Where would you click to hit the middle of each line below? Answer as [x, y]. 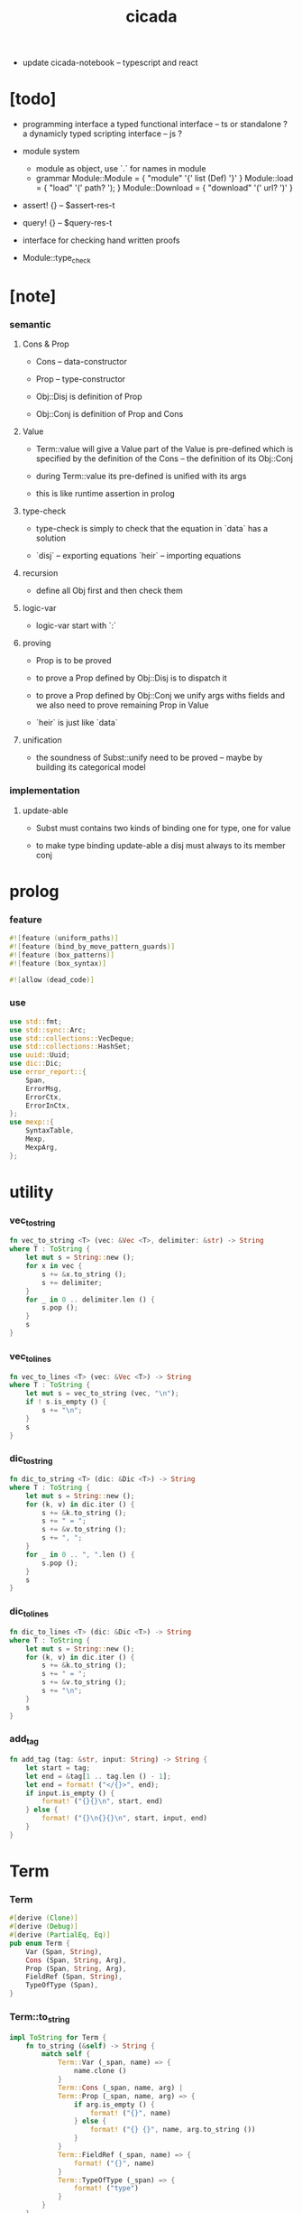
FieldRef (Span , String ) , [74, 1977]
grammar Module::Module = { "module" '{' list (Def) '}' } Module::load [165, 179]
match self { [66, 2054]
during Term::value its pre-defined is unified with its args [141, 477]
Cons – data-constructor [82, 362]
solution [50, 538]
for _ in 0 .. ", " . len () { [80, 1554]
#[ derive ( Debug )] [44, 1927]
